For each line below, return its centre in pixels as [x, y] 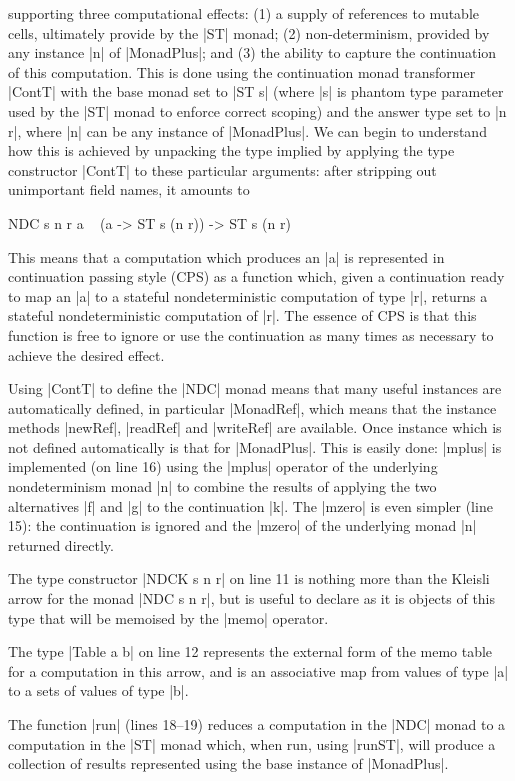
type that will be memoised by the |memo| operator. [168, 617]
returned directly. [61, 544]
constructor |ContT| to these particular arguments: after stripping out [222, 169]
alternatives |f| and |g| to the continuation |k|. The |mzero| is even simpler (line [250, 505]
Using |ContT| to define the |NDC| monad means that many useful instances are [255, 388]
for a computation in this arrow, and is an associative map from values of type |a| [258, 670]
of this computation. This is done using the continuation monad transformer [242, 71]
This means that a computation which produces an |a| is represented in [226, 256]
